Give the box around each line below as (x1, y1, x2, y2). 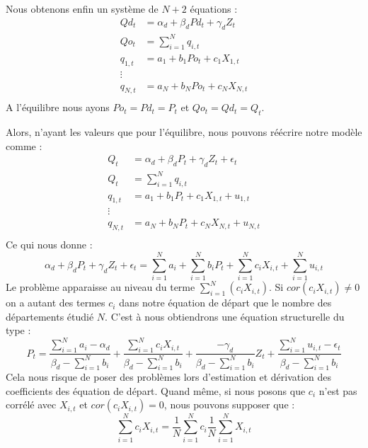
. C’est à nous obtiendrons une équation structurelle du (105, 309, 345, 323)
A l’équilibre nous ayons (6, 100, 110, 115)
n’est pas (318, 383, 357, 398)
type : (6, 323, 31, 338)
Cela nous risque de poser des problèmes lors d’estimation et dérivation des (6, 369, 332, 384)
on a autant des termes (6, 295, 105, 310)
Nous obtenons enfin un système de (6, 1, 159, 16)
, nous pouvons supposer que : (163, 397, 295, 412)
